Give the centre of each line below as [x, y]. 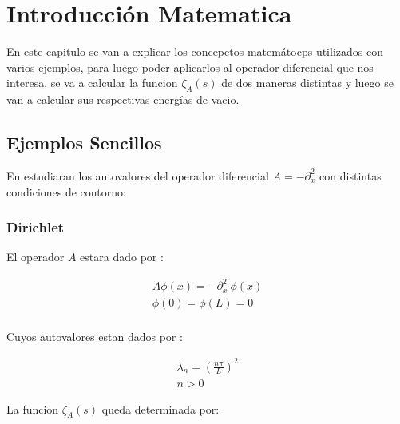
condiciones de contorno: [66, 191]
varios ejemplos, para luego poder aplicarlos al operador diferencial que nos [190, 67]
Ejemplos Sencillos [84, 143]
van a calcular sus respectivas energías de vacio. [123, 99]
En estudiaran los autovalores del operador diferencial [138, 175]
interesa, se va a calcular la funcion [92, 83]
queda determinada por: [160, 408]
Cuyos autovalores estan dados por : [95, 336]
